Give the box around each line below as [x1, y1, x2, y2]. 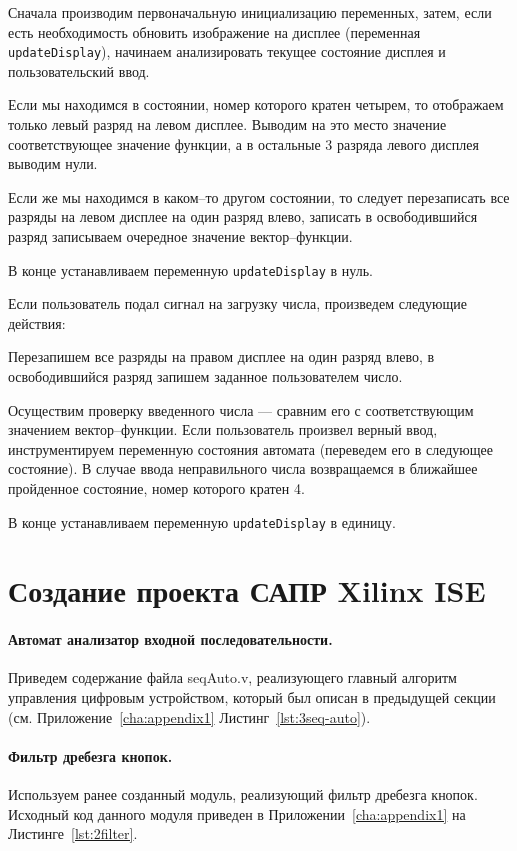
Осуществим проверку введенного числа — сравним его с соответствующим [8, 399, 474, 420]
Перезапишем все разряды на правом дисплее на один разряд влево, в [8, 346, 435, 367]
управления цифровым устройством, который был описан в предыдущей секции [8, 687, 496, 708]
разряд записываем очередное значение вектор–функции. [8, 226, 353, 246]
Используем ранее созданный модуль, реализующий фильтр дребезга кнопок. [8, 784, 478, 804]
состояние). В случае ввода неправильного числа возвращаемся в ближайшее [8, 458, 478, 479]
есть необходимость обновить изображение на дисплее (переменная [8, 21, 421, 42]
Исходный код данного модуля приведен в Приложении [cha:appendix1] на [8, 803, 466, 824]
